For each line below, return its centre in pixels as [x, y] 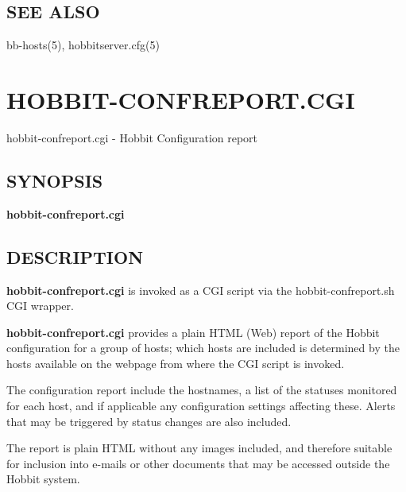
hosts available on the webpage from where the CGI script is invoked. [176, 363]
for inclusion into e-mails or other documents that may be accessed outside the [198, 463]
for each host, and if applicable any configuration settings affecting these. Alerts [201, 406]
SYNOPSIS [55, 180]
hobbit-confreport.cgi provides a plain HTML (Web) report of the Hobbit [193, 332]
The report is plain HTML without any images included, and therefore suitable [199, 448]
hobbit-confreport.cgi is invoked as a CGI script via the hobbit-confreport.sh [201, 290]
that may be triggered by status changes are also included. [149, 421]
